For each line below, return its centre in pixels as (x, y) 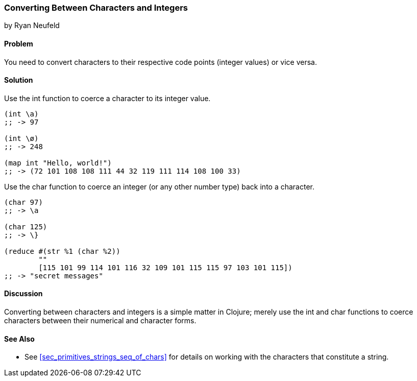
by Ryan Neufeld (32, 26)
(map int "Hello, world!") (58, 163)
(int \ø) (21, 138)
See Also (19, 339)
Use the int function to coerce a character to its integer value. (107, 98)
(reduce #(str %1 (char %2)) (62, 251)
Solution (19, 80)
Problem (19, 43)
